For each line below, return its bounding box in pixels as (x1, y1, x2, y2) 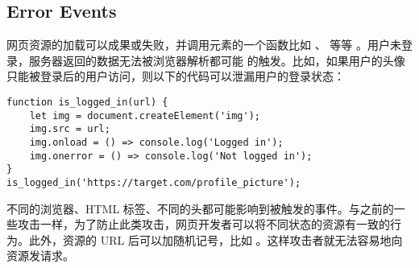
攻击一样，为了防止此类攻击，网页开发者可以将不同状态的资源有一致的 (17, 216, 390, 233)
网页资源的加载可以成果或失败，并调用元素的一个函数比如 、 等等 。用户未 (6, 36, 401, 53)
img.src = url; (29, 123, 110, 135)
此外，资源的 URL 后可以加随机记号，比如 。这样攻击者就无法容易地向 (28, 231, 403, 248)
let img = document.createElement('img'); (29, 109, 260, 122)
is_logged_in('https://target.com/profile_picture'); (6, 176, 301, 188)
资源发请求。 (6, 247, 74, 264)
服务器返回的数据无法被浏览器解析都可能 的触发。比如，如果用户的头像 (28, 52, 405, 68)
